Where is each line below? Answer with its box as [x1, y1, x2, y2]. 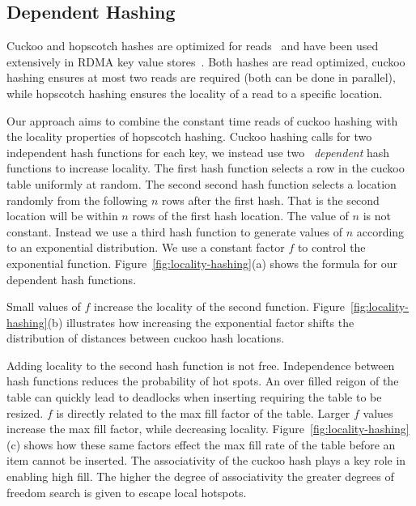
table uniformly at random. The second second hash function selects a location [6, 175, 397, 192]
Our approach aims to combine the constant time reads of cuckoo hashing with [6, 112, 398, 129]
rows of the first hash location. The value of [132, 207, 349, 224]
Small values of [6, 298, 81, 315]
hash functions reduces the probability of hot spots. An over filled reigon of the [6, 372, 399, 389]
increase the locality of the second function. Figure [94, 298, 346, 315]
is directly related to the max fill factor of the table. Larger [56, 404, 350, 421]
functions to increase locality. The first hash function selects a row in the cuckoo [6, 159, 405, 176]
